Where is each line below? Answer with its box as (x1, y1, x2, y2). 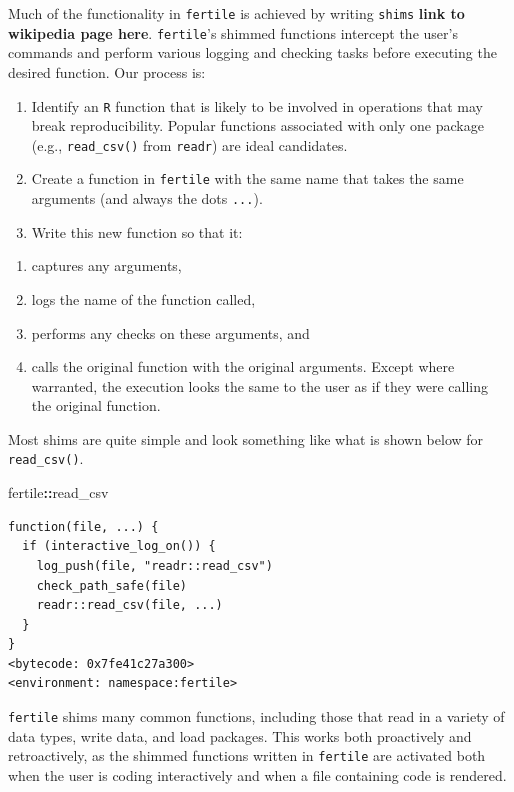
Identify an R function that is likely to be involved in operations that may (31, 95, 483, 116)
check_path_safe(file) (36, 578, 187, 593)
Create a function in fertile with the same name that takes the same (31, 168, 464, 189)
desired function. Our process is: (8, 61, 206, 82)
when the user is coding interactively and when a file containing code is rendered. (8, 764, 507, 785)
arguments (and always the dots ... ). (31, 188, 263, 209)
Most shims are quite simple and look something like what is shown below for (8, 428, 484, 449)
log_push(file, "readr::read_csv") (36, 558, 273, 573)
